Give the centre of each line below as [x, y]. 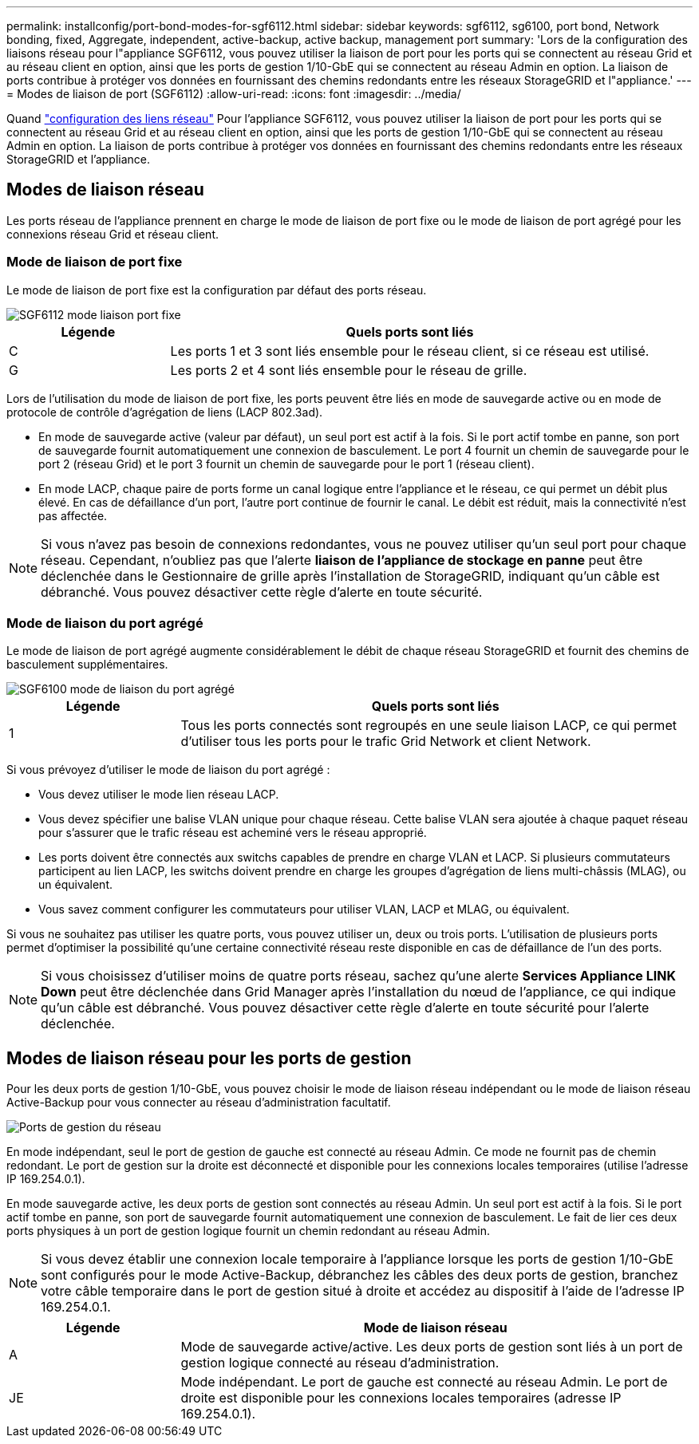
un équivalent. [75, 885]
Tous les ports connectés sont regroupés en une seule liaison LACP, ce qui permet [428, 726]
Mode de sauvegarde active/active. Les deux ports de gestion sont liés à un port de [432, 1347]
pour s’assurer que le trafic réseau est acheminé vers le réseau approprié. [233, 833]
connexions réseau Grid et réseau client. [113, 234]
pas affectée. [73, 515]
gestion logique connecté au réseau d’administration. [340, 1363]
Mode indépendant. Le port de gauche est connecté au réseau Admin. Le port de [424, 1382]
